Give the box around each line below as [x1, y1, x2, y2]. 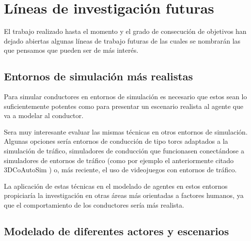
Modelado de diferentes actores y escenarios [4, 224, 229, 239]
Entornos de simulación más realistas [4, 69, 193, 84]
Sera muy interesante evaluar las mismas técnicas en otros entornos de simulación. [4, 126, 248, 136]
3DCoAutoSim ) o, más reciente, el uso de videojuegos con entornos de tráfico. [4, 165, 237, 175]
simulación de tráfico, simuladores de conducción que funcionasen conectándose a [4, 146, 244, 156]
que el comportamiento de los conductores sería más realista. [4, 200, 184, 210]
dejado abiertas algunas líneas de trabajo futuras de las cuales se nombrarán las [4, 35, 241, 45]
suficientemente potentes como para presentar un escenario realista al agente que [4, 101, 244, 111]
